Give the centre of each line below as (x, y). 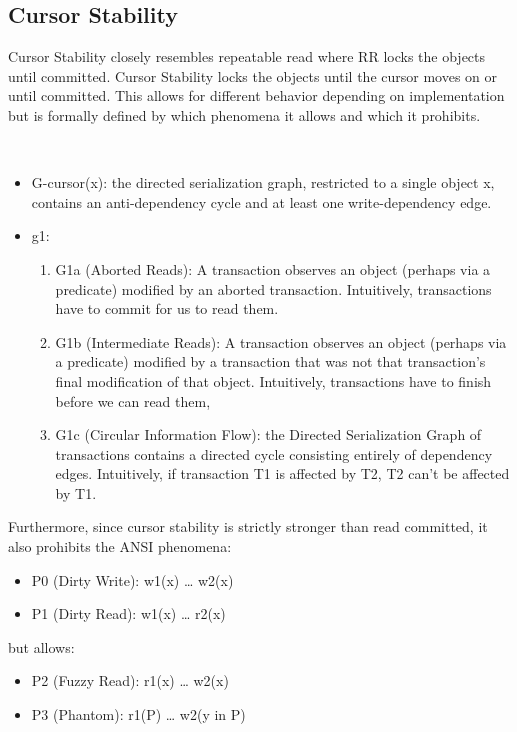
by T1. (76, 492)
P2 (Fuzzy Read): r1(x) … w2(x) (130, 680)
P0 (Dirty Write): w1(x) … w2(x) (132, 579)
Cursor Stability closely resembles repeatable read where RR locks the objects (247, 56)
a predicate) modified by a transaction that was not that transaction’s (270, 361)
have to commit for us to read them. (167, 308)
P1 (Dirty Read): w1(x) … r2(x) (128, 613)
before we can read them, (133, 400)
